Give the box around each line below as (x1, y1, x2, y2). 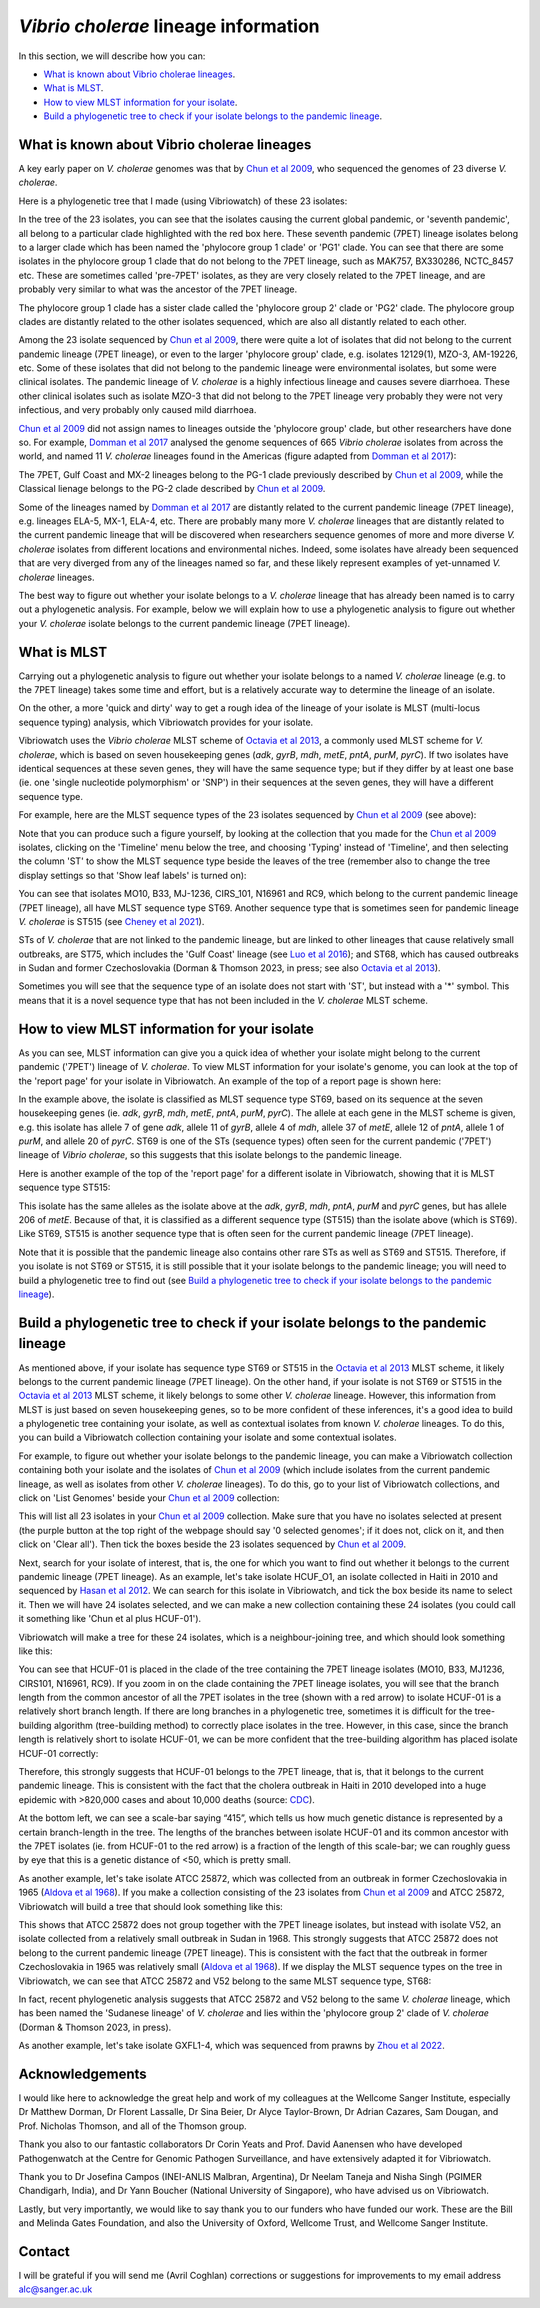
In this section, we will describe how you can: (18, 50, 206, 62)
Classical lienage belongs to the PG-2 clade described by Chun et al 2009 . (18, 483, 326, 495)
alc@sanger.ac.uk (18, 2283, 93, 2295)
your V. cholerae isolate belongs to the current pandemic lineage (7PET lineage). (18, 617, 351, 629)
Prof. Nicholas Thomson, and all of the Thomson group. (18, 2120, 247, 2132)
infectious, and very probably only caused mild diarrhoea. (18, 404, 257, 416)
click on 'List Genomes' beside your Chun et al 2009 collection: (18, 1492, 280, 1504)
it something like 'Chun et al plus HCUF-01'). (18, 1613, 202, 1625)
